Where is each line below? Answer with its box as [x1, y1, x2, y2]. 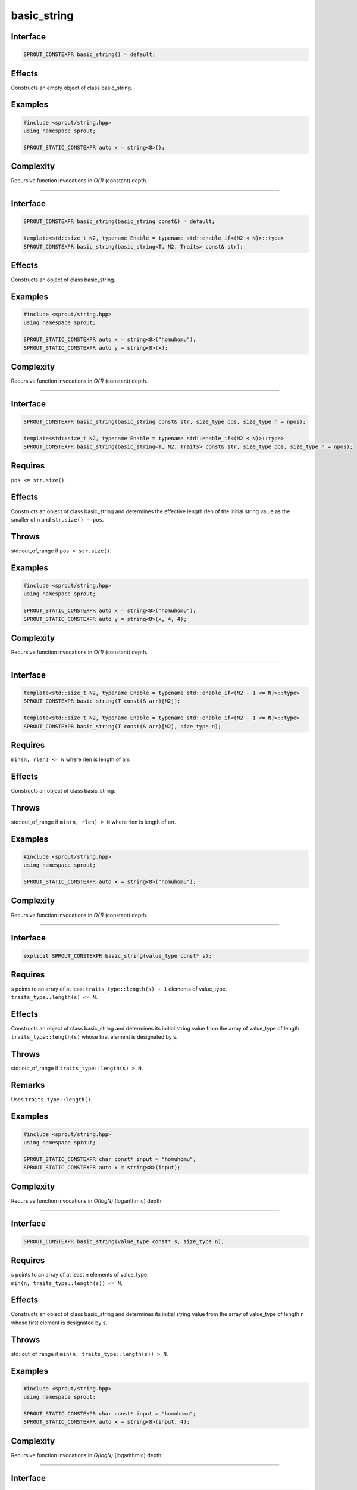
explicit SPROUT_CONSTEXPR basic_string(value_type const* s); [23, 952, 212, 959]
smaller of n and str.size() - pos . [11, 516, 104, 523]
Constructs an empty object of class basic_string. [11, 84, 133, 91]
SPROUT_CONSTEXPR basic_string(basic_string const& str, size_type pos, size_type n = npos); [23, 418, 306, 426]
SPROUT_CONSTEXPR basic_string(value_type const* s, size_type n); [23, 1238, 225, 1245]
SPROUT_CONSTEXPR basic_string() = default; [23, 51, 156, 58]
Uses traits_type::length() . [11, 1095, 93, 1103]
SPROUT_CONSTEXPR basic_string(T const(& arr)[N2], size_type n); [23, 723, 221, 730]
